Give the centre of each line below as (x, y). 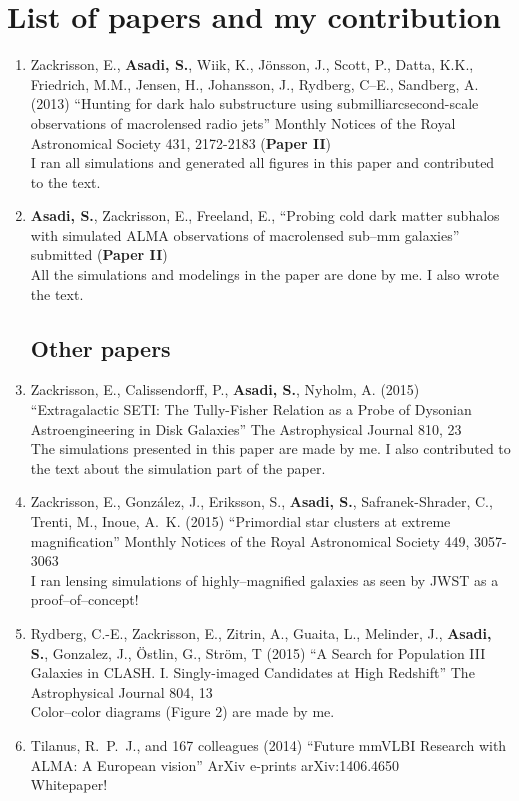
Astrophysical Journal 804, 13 (121, 691)
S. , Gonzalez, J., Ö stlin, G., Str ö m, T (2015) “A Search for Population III (258, 652)
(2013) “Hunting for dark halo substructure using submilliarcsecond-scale (254, 103)
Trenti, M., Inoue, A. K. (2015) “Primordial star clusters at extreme (240, 521)
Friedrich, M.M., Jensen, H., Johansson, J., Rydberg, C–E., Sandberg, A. (254, 83)
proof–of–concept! (84, 599)
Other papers (100, 347)
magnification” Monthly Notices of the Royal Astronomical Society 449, (250, 540)
